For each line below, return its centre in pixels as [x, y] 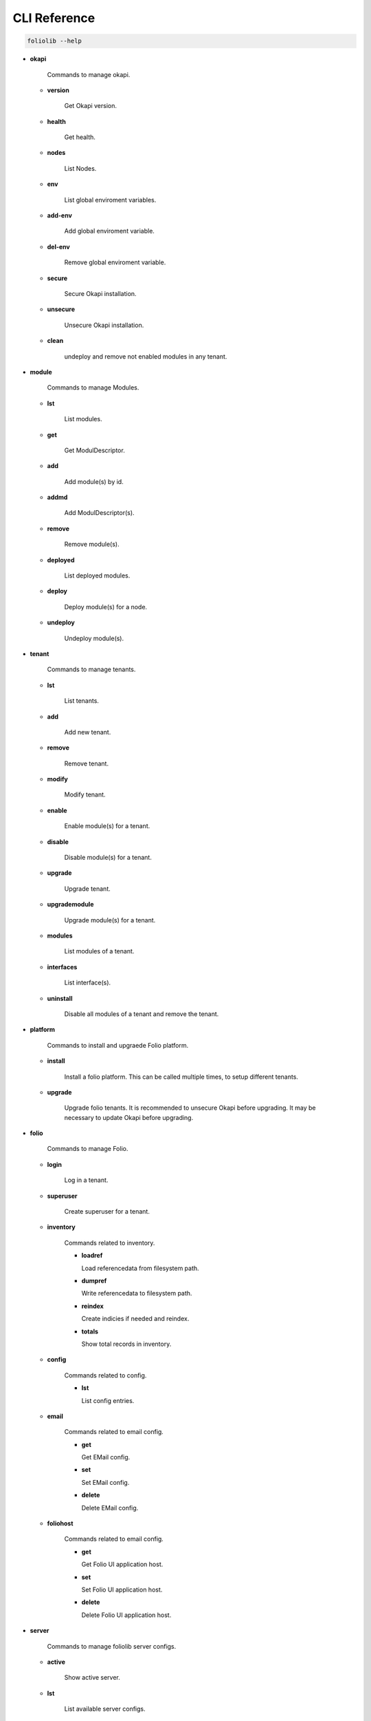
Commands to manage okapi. [89, 74]
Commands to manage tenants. [91, 669]
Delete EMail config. [110, 1508]
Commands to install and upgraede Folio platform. [118, 1045]
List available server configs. [105, 1709]
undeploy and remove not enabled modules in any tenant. [146, 356]
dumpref [94, 1280]
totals [90, 1331]
